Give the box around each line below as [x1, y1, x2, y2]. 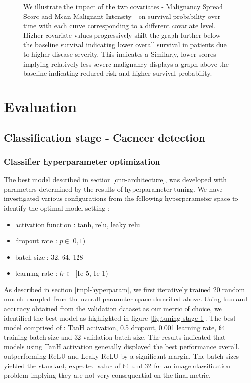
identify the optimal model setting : [4, 202, 110, 213]
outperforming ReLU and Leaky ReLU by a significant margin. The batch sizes [4, 351, 239, 361]
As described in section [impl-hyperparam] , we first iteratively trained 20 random [4, 284, 245, 294]
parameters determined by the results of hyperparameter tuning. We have [4, 183, 223, 194]
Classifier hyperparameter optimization [4, 155, 160, 167]
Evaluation [4, 96, 77, 116]
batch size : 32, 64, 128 [15, 251, 83, 262]
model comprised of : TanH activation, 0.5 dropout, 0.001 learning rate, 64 [4, 322, 225, 333]
